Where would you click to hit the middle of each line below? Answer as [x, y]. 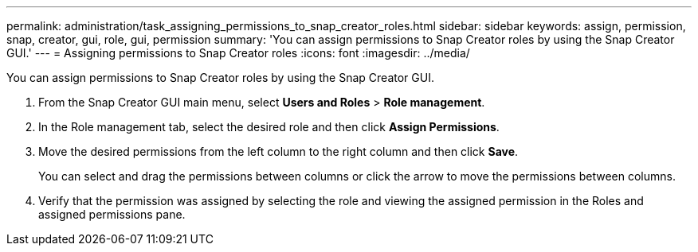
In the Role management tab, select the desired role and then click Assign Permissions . [269, 127]
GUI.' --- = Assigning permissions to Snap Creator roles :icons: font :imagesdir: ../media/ [238, 53]
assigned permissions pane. [112, 214]
